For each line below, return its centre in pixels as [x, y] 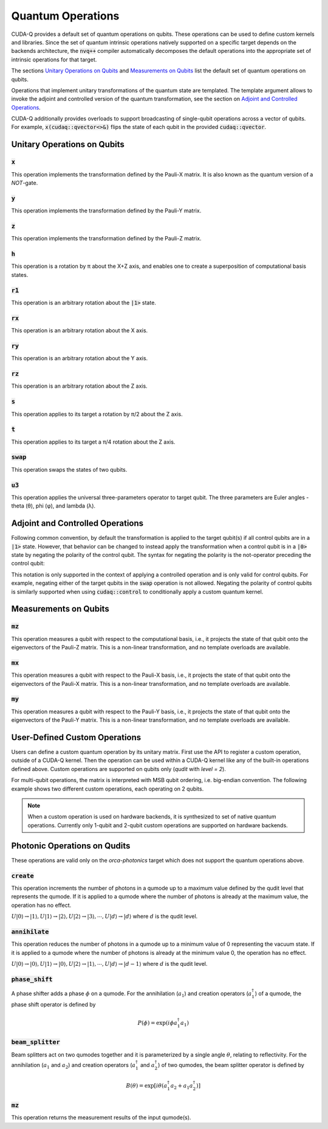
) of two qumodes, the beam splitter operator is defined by [231, 1064]
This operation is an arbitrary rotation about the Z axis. [80, 386]
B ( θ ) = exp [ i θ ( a [147, 1086]
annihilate [30, 932]
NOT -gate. [25, 183]
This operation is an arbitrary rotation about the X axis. [80, 330]
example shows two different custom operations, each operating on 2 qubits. [108, 789]
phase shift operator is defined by [53, 1004]
